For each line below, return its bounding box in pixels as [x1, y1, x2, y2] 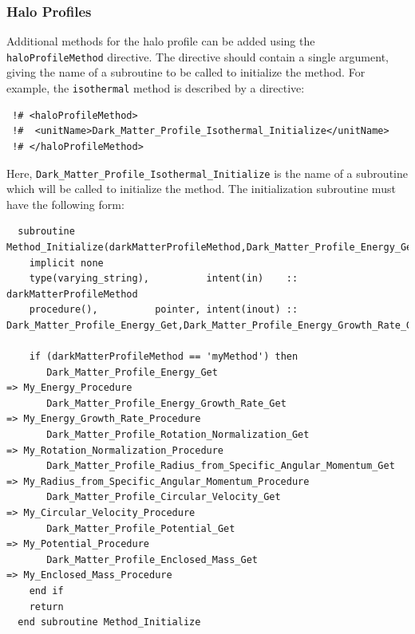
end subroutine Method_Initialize [18, 616, 201, 628]
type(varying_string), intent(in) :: [29, 273, 298, 285]
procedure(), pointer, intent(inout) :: [29, 304, 298, 316]
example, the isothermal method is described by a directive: [6, 80, 305, 96]
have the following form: [6, 195, 125, 212]
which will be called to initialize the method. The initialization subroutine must [6, 180, 396, 197]
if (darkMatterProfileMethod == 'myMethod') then [29, 351, 298, 363]
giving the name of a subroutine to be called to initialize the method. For [6, 64, 366, 81]
